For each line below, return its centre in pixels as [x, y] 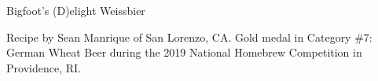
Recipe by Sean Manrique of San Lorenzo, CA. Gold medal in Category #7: [189, 37]
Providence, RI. [44, 67]
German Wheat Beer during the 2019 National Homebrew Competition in [184, 52]
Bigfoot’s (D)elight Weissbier [76, 10]
